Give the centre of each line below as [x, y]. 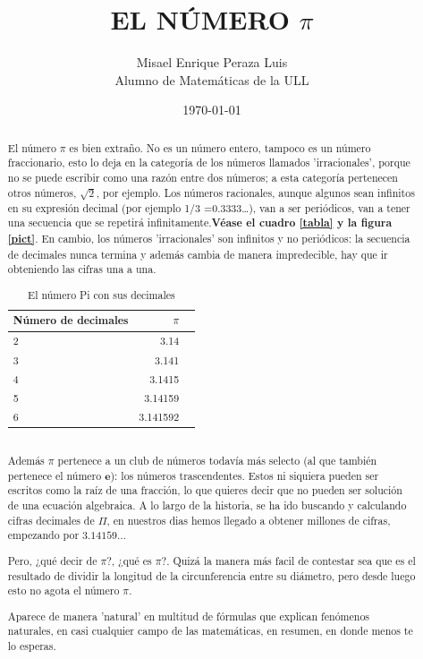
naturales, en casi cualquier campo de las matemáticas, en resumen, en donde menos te [210, 631]
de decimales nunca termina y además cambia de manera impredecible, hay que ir [198, 254]
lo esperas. [32, 646]
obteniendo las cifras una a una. [82, 269]
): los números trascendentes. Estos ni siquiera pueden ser [245, 475]
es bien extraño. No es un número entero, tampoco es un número [220, 147]
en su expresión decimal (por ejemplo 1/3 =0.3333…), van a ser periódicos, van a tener [209, 207]
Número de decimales [71, 321]
